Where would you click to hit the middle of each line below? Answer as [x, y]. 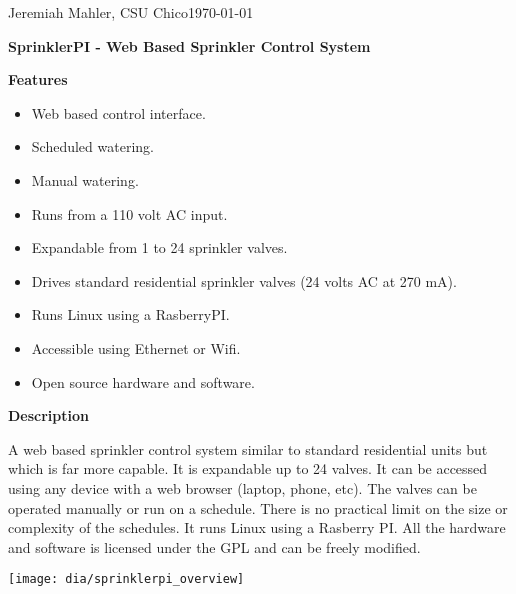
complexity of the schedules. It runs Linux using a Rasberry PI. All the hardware [257, 527]
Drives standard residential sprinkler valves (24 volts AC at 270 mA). [244, 280]
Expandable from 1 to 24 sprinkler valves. [159, 247]
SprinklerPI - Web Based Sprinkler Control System [189, 45]
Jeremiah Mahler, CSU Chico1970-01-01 [131, 12]
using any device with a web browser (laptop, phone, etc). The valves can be [242, 487]
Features [38, 79]
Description [49, 415]
